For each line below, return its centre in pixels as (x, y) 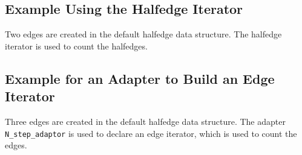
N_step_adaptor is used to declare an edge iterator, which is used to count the (151, 133)
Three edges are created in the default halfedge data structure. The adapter (145, 121)
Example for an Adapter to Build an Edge (140, 78)
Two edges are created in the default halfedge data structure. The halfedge (143, 34)
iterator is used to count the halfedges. (76, 46)
